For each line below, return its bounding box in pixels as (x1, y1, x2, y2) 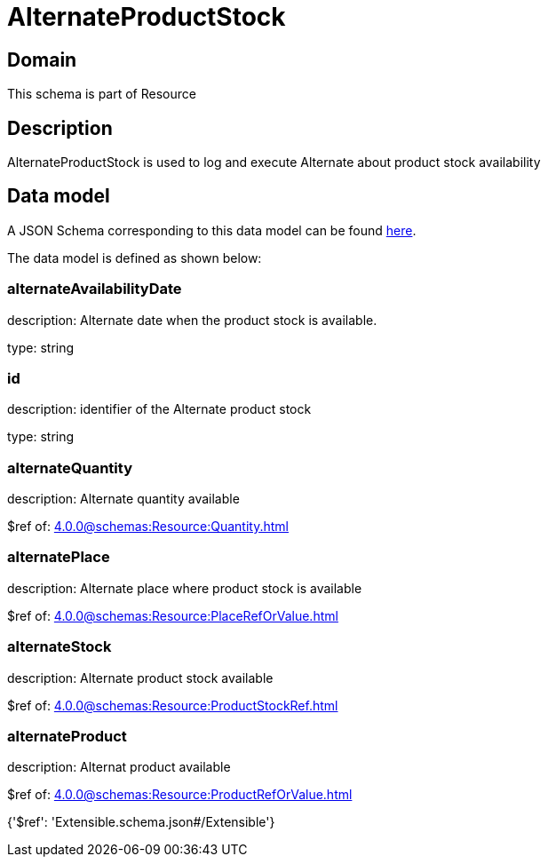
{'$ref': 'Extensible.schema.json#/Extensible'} (7, 814, 275, 830)
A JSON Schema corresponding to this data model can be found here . (7, 222, 417, 238)
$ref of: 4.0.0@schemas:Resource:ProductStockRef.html (7, 697, 338, 713)
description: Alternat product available (7, 759, 231, 775)
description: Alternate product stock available (7, 670, 274, 686)
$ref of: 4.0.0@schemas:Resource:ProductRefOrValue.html (7, 787, 353, 803)
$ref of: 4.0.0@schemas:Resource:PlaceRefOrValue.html (7, 607, 338, 623)
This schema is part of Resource (7, 86, 196, 102)
